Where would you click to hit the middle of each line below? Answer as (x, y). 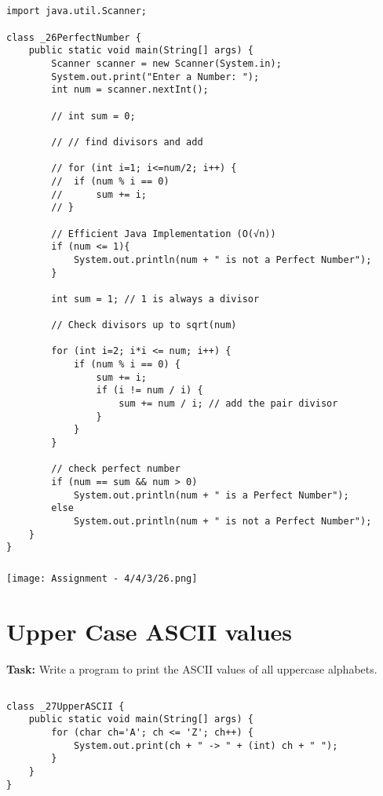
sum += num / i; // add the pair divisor (228, 404)
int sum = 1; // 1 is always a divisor (155, 299)
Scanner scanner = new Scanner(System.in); (166, 64)
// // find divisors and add (127, 142)
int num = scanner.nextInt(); (130, 90)
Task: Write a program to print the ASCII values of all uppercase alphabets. (192, 668)
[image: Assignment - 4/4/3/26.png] (102, 578)
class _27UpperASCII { (66, 706)
